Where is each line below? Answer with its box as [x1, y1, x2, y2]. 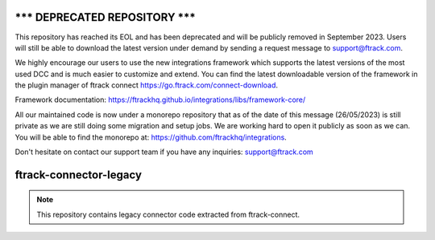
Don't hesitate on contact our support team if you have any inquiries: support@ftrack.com [14, 147, 313, 157]
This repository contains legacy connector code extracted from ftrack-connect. [36, 209, 300, 219]
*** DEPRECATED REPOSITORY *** [14, 10, 197, 24]
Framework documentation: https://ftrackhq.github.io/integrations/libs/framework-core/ [14, 95, 306, 104]
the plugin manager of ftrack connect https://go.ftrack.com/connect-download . [14, 80, 278, 90]
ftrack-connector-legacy [14, 168, 143, 181]
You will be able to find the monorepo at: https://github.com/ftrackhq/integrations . [14, 132, 288, 142]
